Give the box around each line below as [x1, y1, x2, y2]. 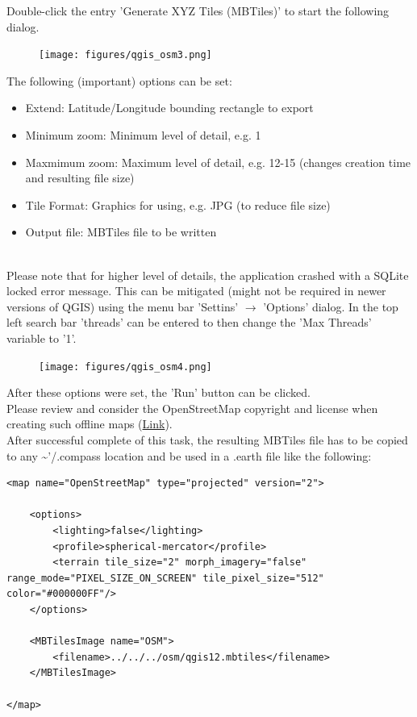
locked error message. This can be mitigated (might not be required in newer [6, 282, 386, 299]
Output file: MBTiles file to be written [25, 223, 217, 240]
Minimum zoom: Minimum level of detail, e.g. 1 [25, 127, 261, 144]
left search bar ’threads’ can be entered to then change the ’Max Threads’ [6, 314, 372, 331]
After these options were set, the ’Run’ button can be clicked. [6, 384, 311, 401]
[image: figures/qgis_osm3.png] [39, 49, 212, 61]
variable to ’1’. [6, 329, 77, 346]
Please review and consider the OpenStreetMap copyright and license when [6, 399, 378, 416]
